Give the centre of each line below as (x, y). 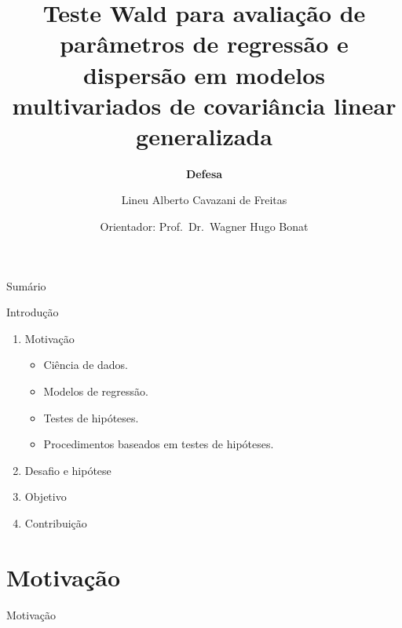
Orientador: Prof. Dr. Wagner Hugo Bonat (204, 226)
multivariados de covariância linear (204, 105)
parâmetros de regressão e (204, 44)
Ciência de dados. (86, 365)
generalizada (204, 135)
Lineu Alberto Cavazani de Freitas (204, 200)
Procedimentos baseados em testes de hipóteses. (159, 444)
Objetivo (46, 497)
